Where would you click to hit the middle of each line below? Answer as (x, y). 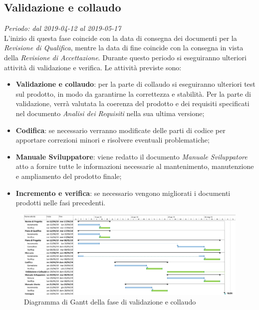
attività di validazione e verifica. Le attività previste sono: (93, 67)
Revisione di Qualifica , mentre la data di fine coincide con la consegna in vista (124, 48)
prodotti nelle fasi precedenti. (61, 203)
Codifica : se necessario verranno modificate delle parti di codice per (121, 130)
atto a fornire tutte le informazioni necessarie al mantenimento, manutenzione (135, 166)
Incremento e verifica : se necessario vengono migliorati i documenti (123, 193)
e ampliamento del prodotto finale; (69, 176)
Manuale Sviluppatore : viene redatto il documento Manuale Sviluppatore (131, 156)
